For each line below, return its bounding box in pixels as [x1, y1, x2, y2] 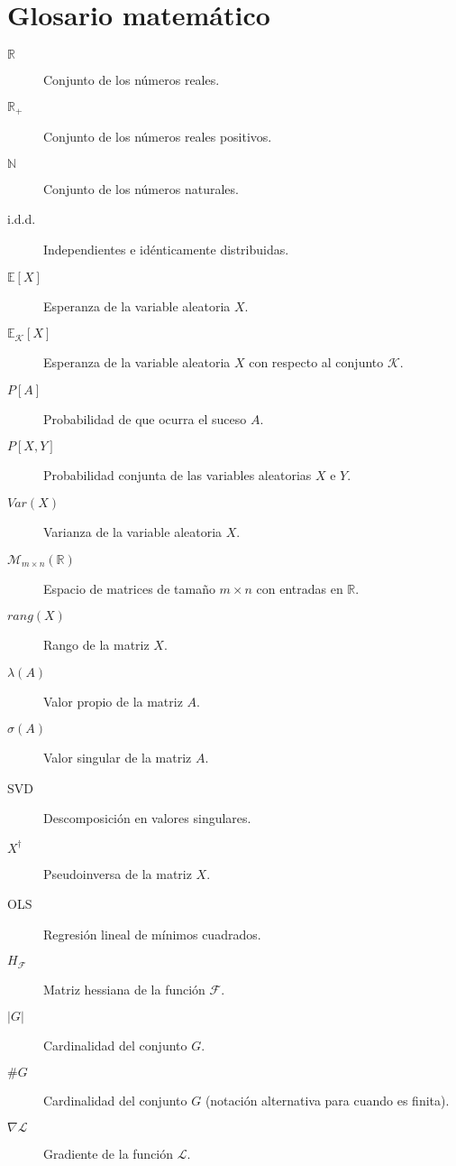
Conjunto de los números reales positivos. [43, 127, 272, 146]
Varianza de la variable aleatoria [43, 522, 223, 541]
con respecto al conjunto [249, 353, 384, 372]
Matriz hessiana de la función [43, 979, 205, 998]
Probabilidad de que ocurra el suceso [43, 409, 247, 428]
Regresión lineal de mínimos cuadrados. [43, 924, 261, 943]
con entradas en [256, 578, 343, 597]
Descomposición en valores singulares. [43, 809, 251, 828]
